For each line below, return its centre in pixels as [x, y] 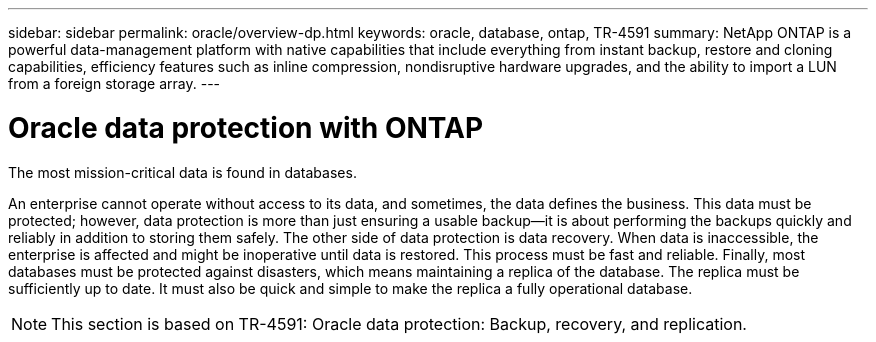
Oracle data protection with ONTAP [246, 127]
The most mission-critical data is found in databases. [182, 172]
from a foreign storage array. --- [114, 83]
